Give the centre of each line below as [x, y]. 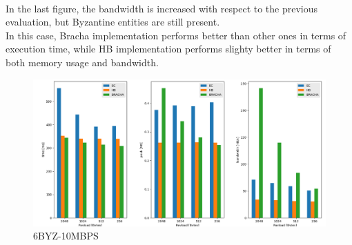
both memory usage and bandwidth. [82, 62]
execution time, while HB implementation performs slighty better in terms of [168, 49]
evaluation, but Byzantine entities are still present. [113, 22]
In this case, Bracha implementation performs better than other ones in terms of [176, 35]
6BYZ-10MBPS [66, 236]
